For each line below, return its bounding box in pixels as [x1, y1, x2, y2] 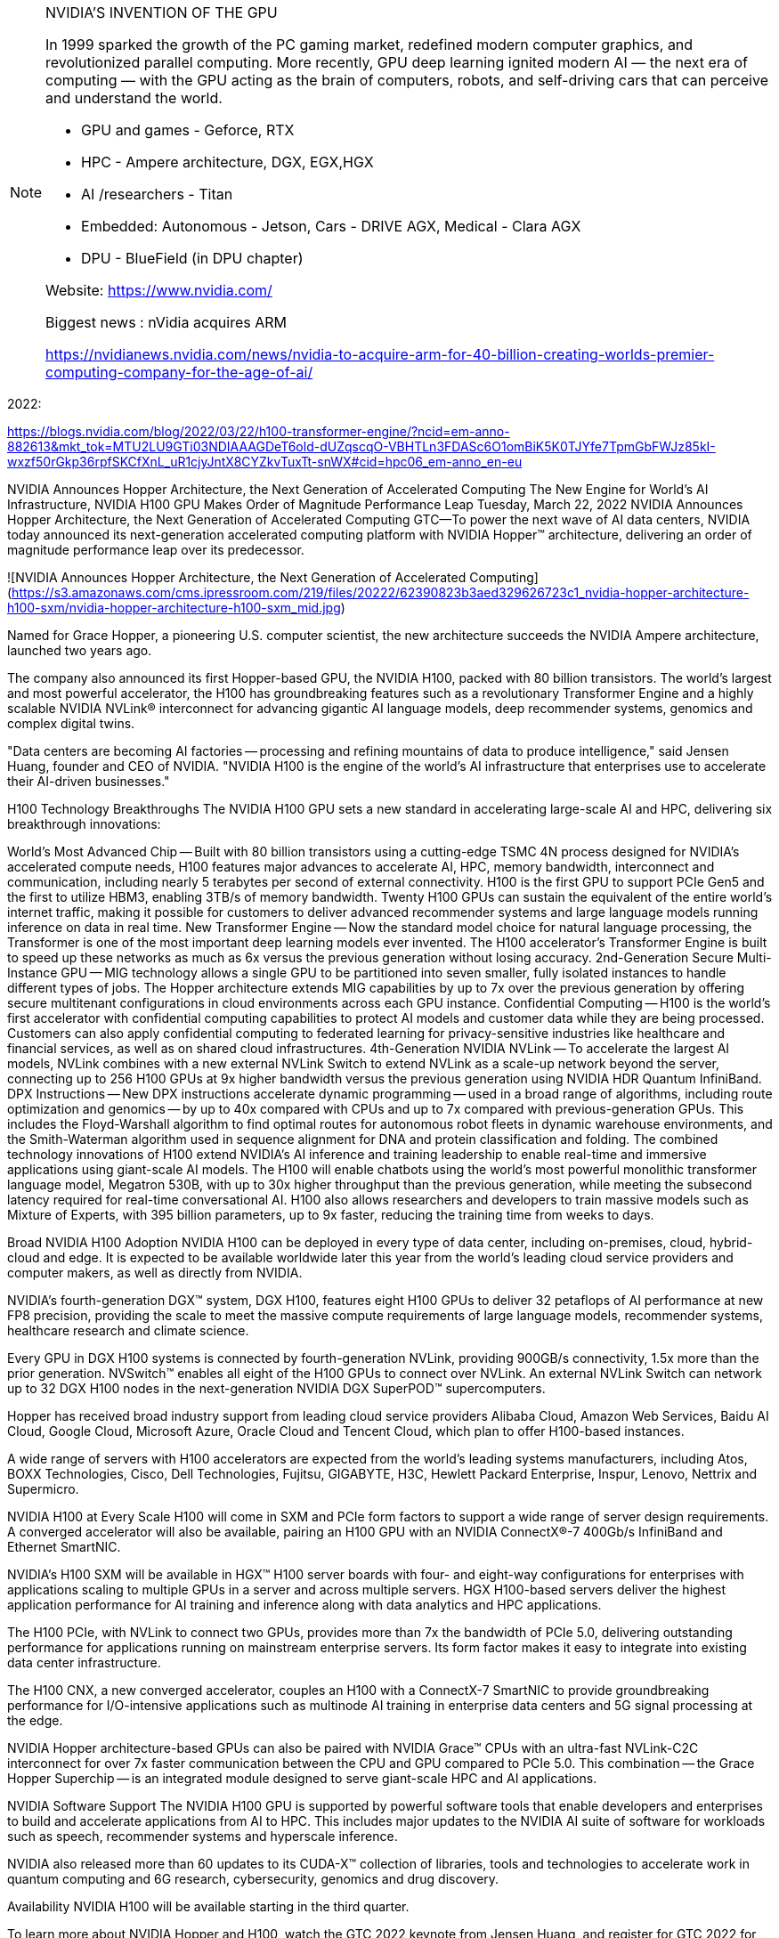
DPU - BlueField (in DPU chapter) [81, 249, 304, 267]
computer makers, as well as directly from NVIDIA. [7, 1265, 303, 1280]
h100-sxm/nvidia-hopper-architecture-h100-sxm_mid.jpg [7, 600, 341, 615]
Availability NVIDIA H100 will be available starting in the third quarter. [7, 1899, 410, 1914]
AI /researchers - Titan [81, 185, 233, 203]
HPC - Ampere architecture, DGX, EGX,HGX [81, 153, 374, 171]
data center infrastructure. [7, 1655, 161, 1670]
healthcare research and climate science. [7, 1323, 249, 1338]
